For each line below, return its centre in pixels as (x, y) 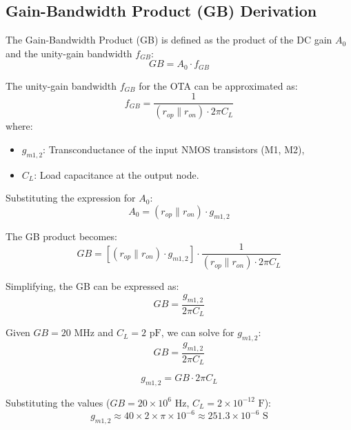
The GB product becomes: (61, 236)
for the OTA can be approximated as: (218, 85)
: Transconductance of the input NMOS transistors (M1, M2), (174, 149)
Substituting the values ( (58, 402)
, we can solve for (198, 332)
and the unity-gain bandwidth (69, 53)
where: (19, 126)
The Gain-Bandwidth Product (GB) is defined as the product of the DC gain (169, 40)
